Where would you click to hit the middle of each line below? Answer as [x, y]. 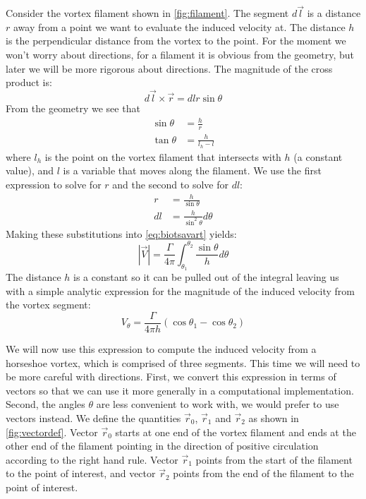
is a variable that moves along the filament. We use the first [192, 170]
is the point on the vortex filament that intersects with [163, 156]
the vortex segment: [48, 305]
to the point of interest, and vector [81, 473]
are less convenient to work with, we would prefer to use [218, 404]
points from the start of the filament [274, 459]
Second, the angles [45, 404]
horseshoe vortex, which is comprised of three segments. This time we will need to [183, 362]
